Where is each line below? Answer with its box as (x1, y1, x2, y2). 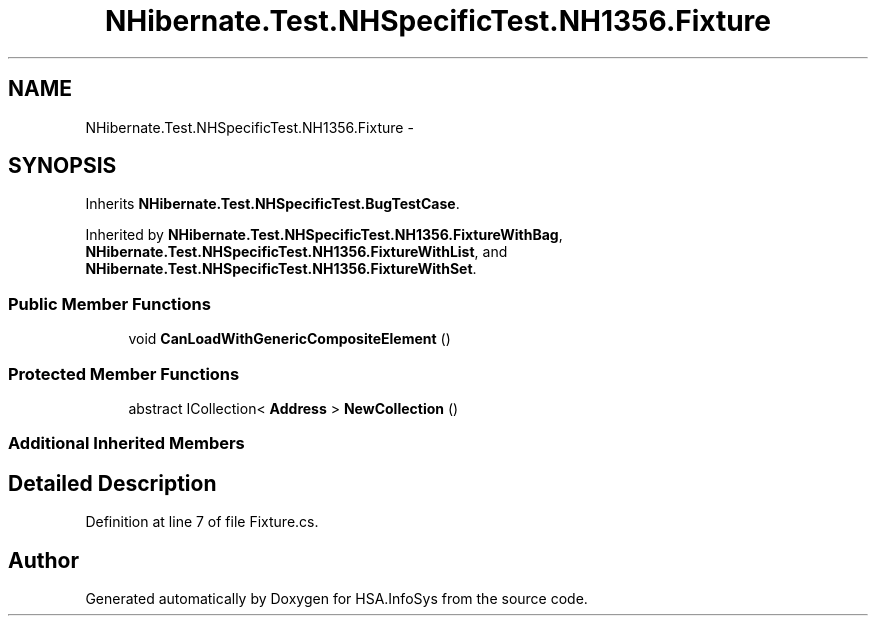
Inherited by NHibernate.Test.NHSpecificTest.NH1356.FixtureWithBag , (85, 226, 563, 244)
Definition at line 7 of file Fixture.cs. (85, 513, 319, 531)
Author (8, 547, 79, 573)
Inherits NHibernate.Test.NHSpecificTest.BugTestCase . (85, 195, 460, 213)
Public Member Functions (8, 293, 211, 314)
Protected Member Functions (8, 363, 240, 384)
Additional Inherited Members (8, 433, 245, 454)
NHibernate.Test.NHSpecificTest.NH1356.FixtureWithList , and (85, 243, 508, 261)
